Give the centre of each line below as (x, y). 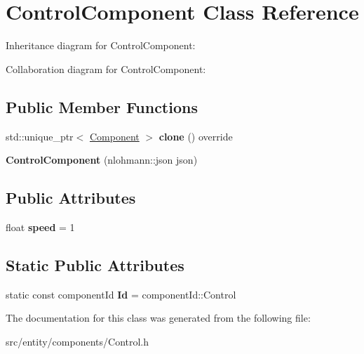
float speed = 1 (40, 227)
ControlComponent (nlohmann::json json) (102, 160)
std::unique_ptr (40, 136)
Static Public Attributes (95, 264)
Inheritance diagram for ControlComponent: (101, 45)
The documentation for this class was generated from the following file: (158, 318)
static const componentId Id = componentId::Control (121, 294)
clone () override (196, 136)
